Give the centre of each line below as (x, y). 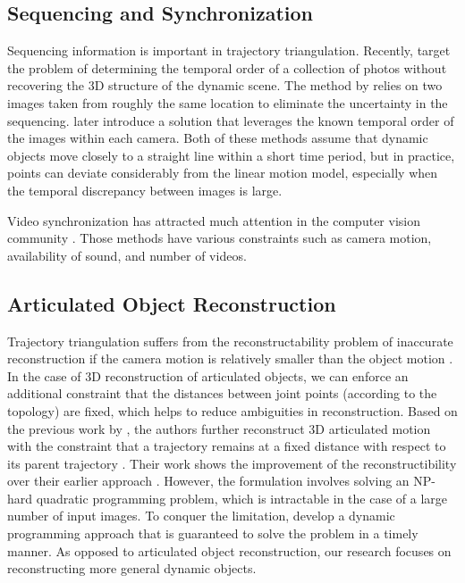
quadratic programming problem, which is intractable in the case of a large (241, 498)
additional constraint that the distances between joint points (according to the (222, 393)
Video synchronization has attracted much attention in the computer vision (214, 220)
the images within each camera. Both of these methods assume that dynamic (218, 138)
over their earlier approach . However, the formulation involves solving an (208, 481)
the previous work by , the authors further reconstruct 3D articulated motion (219, 428)
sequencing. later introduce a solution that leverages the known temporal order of (231, 120)
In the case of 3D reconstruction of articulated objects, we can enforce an (208, 375)
